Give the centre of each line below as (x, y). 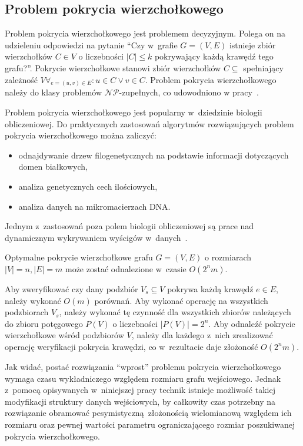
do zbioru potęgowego (44, 323)
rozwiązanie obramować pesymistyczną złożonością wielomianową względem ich (148, 413)
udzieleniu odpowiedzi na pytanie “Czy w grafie (91, 44)
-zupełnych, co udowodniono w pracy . (189, 92)
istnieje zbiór (252, 44)
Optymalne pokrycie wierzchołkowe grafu (79, 257)
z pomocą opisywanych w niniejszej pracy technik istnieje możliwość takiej (140, 390)
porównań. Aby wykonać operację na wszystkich (181, 300)
